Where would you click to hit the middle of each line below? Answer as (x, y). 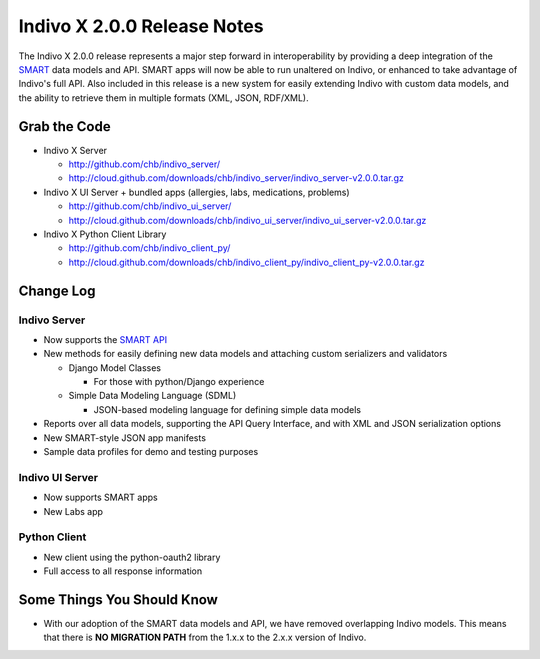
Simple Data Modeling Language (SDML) (152, 396)
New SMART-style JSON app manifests (125, 437)
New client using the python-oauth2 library (132, 557)
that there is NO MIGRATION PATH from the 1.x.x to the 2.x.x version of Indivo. (205, 637)
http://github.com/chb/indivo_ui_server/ (150, 206)
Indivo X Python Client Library (105, 234)
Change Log (57, 290)
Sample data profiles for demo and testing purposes (151, 452)
